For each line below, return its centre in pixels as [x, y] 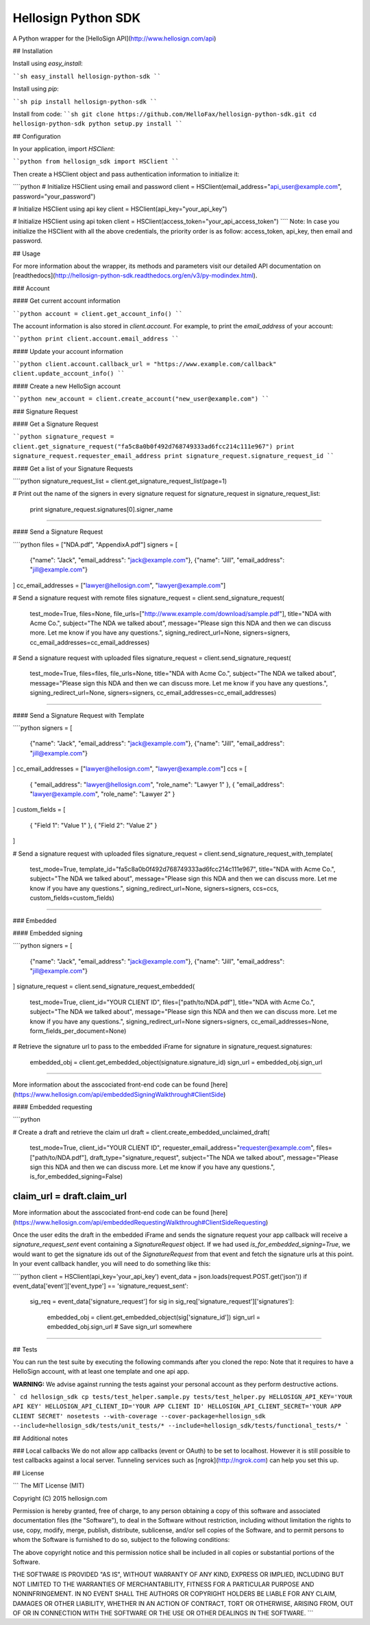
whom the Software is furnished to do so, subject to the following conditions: [121, 1540]
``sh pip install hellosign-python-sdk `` [85, 102]
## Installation [33, 51]
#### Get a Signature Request [56, 424]
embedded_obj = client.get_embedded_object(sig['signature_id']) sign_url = [153, 1317]
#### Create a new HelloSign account [67, 386]
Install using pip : [36, 89]
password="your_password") [54, 196]
